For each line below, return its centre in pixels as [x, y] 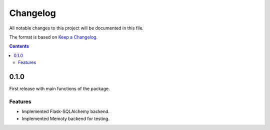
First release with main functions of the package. [59, 89]
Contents [19, 46]
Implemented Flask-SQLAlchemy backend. [66, 111]
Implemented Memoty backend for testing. [66, 118]
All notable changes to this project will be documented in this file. [76, 28]
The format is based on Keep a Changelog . [53, 37]
